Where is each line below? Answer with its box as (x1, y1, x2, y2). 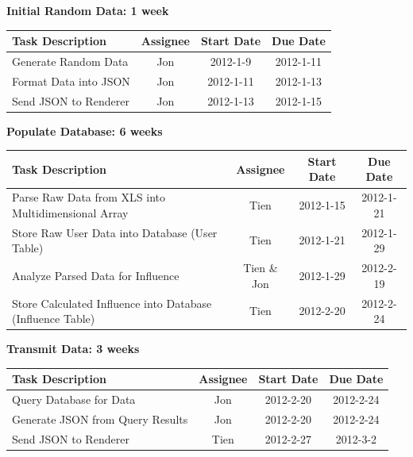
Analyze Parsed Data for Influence (12, 267, 179, 283)
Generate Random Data (12, 52, 129, 69)
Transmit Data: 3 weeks (6, 340, 140, 357)
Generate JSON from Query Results (12, 411, 188, 428)
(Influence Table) (12, 310, 95, 327)
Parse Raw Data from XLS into (12, 189, 166, 205)
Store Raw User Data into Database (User (12, 224, 218, 240)
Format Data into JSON (12, 72, 130, 89)
